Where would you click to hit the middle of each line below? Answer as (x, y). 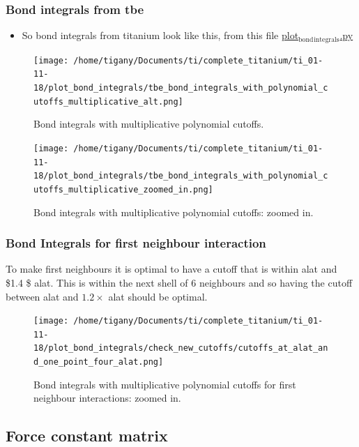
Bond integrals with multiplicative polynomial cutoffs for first (165, 384)
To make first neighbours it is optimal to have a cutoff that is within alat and (171, 269)
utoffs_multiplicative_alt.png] (108, 101)
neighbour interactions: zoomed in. (107, 398)
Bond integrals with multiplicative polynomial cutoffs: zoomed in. (174, 212)
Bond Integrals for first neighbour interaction (136, 243)
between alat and (42, 296)
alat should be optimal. (158, 296)
